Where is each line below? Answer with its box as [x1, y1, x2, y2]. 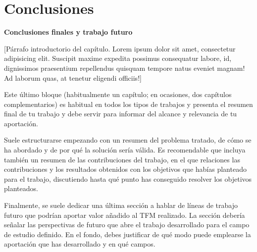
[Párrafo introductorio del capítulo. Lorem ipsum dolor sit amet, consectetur [4, 43, 236, 53]
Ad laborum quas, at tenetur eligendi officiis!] [4, 72, 142, 83]
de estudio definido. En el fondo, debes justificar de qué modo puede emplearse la [4, 229, 251, 239]
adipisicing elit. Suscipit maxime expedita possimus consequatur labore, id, [4, 53, 232, 63]
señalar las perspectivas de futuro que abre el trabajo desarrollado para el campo [4, 219, 250, 230]
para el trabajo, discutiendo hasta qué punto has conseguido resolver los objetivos [4, 173, 252, 184]
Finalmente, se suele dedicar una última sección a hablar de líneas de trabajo [4, 200, 238, 210]
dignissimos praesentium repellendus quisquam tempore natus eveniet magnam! [4, 62, 245, 73]
